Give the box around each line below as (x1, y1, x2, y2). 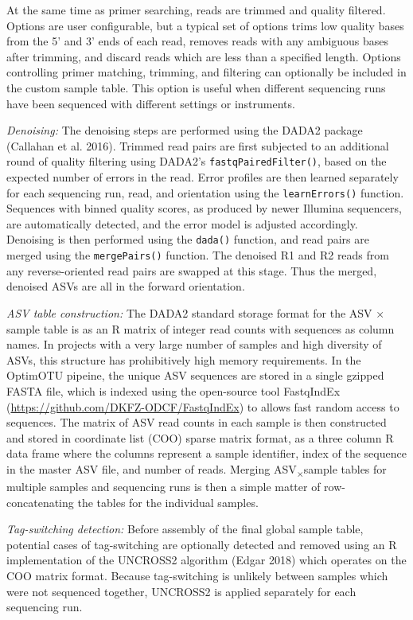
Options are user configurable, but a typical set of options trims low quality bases (6, 17, 404, 33)
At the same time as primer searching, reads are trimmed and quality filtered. (6, 2, 386, 18)
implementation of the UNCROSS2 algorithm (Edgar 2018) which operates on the (6, 552, 407, 568)
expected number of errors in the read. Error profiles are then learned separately (6, 169, 399, 185)
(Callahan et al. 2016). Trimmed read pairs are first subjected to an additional (6, 137, 389, 154)
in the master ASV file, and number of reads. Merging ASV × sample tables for (6, 460, 387, 479)
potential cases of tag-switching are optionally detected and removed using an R (6, 536, 397, 552)
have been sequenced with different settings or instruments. (6, 95, 295, 111)
